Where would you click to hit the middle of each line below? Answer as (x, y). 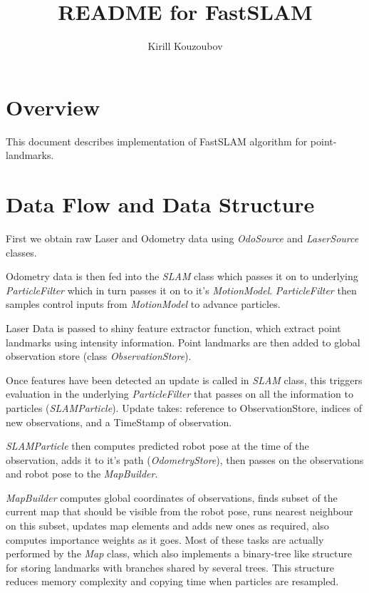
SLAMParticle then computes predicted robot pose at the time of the (157, 446)
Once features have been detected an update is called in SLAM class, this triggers (184, 380)
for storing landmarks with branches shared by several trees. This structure (170, 567)
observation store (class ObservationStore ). (99, 356)
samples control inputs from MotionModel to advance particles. (143, 304)
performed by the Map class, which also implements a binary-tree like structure (179, 553)
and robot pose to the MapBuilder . (82, 474)
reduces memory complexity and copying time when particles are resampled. (172, 581)
